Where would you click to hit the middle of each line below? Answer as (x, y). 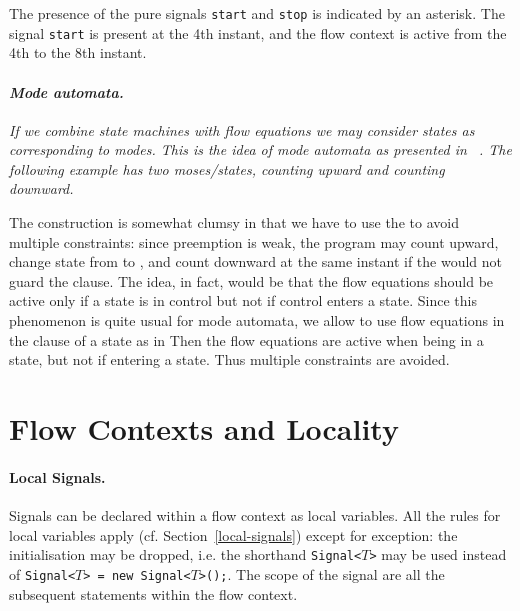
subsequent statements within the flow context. (153, 593)
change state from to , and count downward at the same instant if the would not (256, 261)
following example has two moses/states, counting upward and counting (227, 168)
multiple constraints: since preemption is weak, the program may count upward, (254, 241)
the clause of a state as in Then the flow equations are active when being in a (246, 339)
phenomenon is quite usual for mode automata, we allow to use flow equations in (257, 320)
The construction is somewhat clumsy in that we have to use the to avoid (234, 222)
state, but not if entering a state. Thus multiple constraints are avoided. (229, 359)
